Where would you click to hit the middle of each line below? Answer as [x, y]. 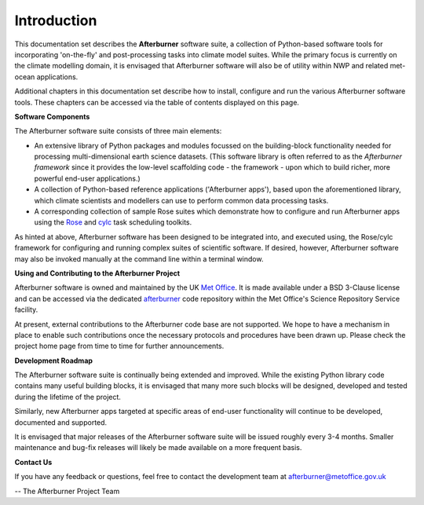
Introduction [56, 20]
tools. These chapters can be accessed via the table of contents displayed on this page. [157, 102]
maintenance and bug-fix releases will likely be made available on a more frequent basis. [158, 448]
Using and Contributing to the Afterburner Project [97, 273]
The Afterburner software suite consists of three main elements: [118, 131]
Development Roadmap [54, 360]
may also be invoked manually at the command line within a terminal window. [139, 258]
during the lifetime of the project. [68, 397]
